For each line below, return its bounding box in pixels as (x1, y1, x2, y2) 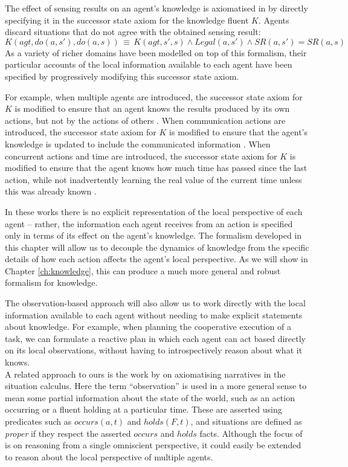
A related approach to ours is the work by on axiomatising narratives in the (5, 367, 286, 380)
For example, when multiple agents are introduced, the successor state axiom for (5, 90, 303, 103)
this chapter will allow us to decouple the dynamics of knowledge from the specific (5, 240, 309, 253)
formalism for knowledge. (5, 276, 98, 289)
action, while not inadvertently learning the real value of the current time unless (5, 173, 302, 185)
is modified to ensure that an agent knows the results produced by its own (14, 102, 290, 115)
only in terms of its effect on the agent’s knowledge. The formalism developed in (5, 229, 302, 242)
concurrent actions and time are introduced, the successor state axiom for (5, 149, 277, 162)
